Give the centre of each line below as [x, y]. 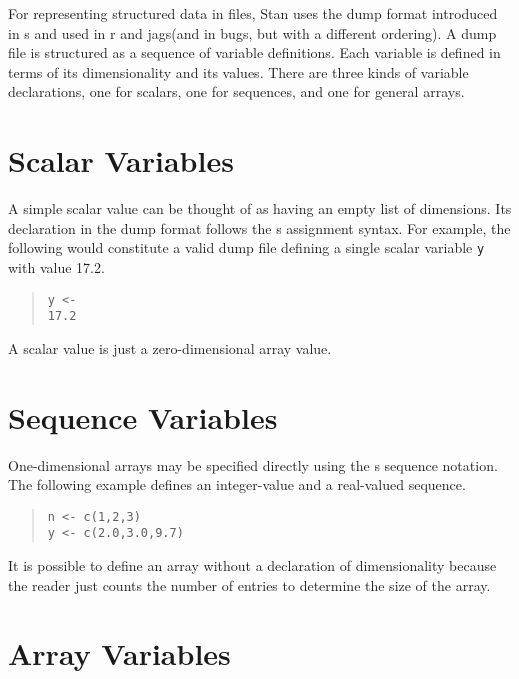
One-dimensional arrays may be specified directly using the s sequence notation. [253, 464]
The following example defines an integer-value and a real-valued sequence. [237, 484]
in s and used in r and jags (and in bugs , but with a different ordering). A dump [252, 32]
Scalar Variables [121, 160]
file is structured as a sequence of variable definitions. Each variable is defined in [254, 52]
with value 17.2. [56, 266]
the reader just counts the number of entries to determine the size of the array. [249, 584]
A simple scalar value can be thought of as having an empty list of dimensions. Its [260, 208]
